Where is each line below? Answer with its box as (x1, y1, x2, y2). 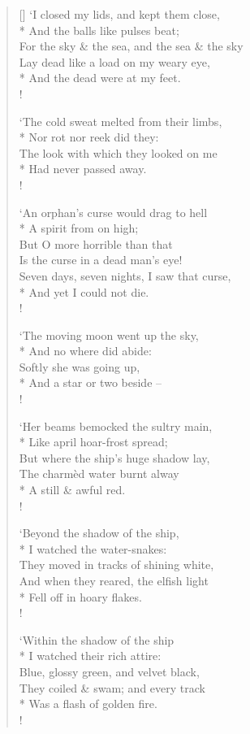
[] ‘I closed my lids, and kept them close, (19, 6, 220, 22)
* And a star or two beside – (19, 374, 162, 391)
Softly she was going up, (19, 358, 140, 375)
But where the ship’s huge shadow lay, (19, 449, 210, 466)
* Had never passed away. (19, 160, 147, 177)
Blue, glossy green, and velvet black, (19, 662, 200, 680)
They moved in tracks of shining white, (19, 556, 214, 573)
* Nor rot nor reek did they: (19, 128, 159, 145)
